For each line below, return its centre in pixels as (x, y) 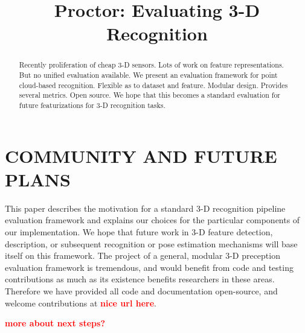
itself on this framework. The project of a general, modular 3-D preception (143, 255)
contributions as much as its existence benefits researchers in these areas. (140, 279)
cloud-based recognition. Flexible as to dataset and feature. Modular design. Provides (153, 85)
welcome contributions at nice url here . (81, 303)
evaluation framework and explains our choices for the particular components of (152, 220)
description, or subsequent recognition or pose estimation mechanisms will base (151, 243)
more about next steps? (55, 323)
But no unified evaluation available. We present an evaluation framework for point (148, 75)
